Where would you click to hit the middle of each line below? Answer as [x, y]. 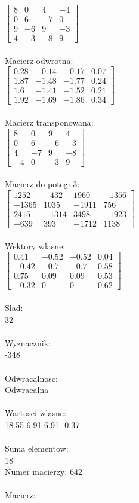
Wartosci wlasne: [35, 413]
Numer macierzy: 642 [44, 472]
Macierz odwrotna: [39, 60]
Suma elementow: [37, 448]
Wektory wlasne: [35, 246]
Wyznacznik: [28, 342]
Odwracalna [27, 390]
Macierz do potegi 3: [42, 184]
